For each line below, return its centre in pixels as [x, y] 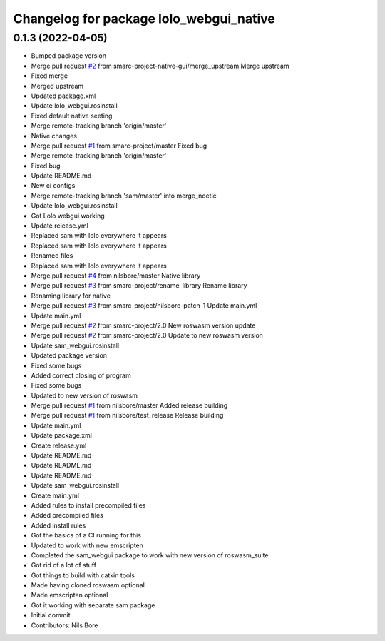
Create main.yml [55, 495]
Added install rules [58, 525]
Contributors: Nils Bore [65, 625]
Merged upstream [57, 86]
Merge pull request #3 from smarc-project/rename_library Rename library [139, 286]
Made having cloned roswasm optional [88, 585]
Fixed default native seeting [72, 116]
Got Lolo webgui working [68, 216]
